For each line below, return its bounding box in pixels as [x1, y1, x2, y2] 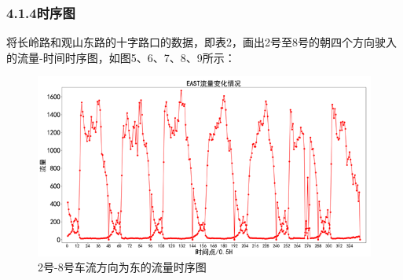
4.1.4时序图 [6, 2, 75, 22]
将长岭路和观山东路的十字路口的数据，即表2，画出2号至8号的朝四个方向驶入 [6, 34, 397, 50]
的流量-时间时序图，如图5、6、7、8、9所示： [6, 49, 236, 65]
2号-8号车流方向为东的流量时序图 [38, 259, 207, 275]
